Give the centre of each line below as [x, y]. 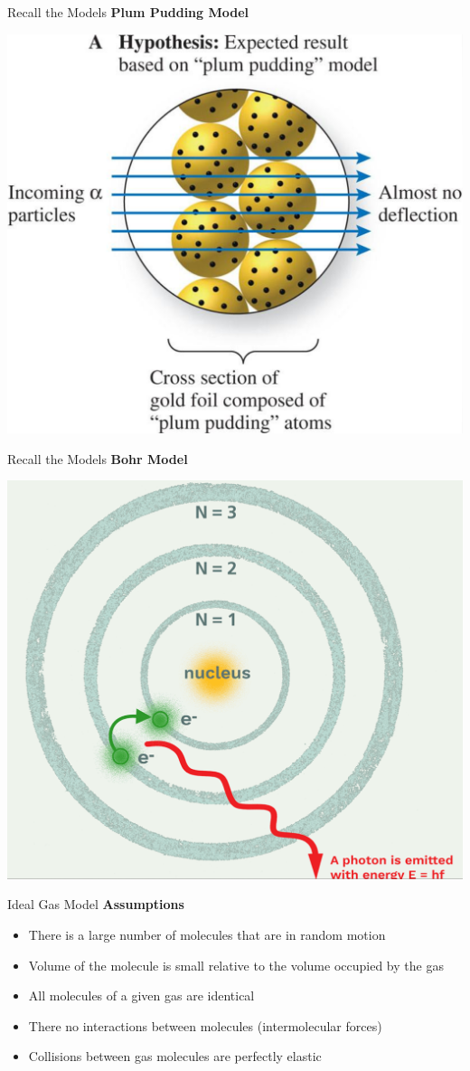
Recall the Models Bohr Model [98, 458]
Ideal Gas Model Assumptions [96, 904]
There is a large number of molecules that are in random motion [207, 934]
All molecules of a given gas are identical [141, 995]
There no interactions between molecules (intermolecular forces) [205, 1025]
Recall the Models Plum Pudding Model [128, 12]
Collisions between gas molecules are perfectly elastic [175, 1056]
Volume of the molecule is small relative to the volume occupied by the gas [236, 965]
